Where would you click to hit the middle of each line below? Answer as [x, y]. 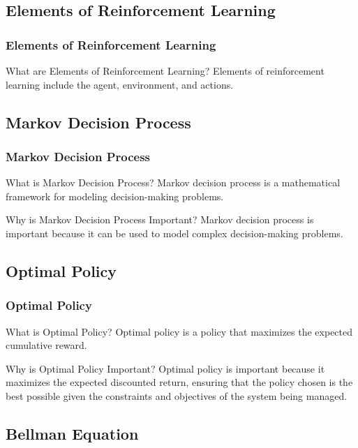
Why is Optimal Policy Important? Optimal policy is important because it [165, 368]
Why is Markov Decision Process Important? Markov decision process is [160, 219]
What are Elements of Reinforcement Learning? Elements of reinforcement [165, 70]
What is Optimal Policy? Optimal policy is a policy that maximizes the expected [179, 331]
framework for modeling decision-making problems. [115, 196]
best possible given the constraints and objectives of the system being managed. [177, 395]
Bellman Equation [72, 433]
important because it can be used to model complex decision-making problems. [174, 233]
